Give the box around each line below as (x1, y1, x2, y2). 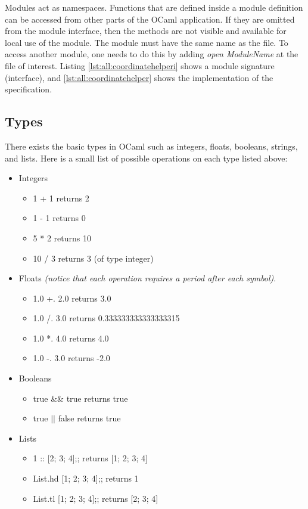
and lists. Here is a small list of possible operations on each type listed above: (5, 151, 288, 164)
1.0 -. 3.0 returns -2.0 (33, 352, 110, 364)
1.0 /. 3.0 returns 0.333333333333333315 (33, 312, 180, 324)
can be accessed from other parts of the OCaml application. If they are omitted (5, 13, 295, 25)
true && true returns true (33, 392, 128, 404)
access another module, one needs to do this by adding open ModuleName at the (5, 48, 298, 60)
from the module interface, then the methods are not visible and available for (5, 24, 287, 37)
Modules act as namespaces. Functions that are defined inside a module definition (5, 1, 303, 13)
